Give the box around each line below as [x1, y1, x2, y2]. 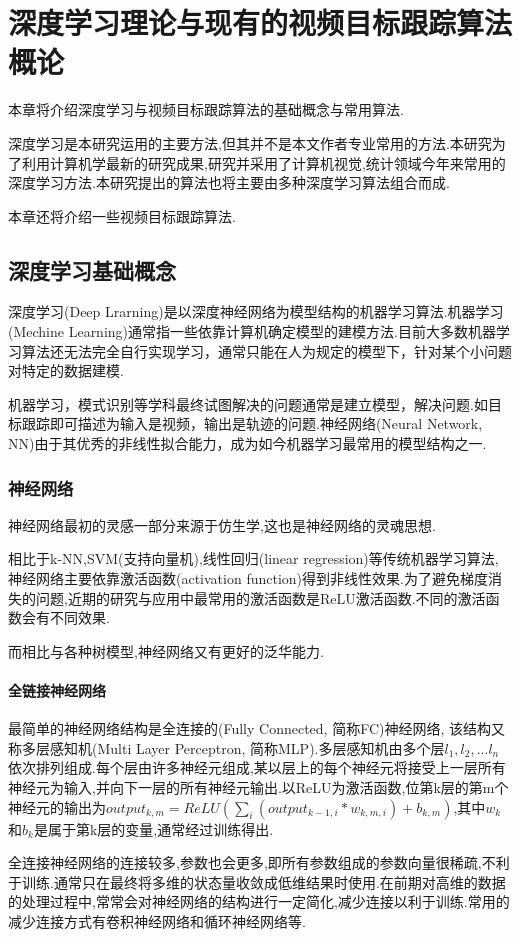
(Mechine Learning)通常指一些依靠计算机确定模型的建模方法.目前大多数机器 [8, 321, 496, 342]
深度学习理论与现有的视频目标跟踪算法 [8, 2, 513, 43]
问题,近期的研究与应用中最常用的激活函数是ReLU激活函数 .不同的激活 [35, 587, 486, 608]
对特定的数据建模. [8, 360, 124, 381]
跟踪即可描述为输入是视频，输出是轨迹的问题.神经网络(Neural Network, [21, 413, 483, 434]
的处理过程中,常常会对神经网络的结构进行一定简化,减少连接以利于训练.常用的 [8, 891, 510, 912]
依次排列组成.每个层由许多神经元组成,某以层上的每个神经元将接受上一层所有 [8, 757, 506, 778]
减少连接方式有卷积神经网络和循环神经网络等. [8, 910, 306, 931]
